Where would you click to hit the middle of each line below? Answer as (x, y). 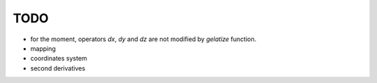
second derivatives (58, 68)
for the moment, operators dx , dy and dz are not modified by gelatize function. (143, 39)
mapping (43, 48)
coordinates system (59, 59)
